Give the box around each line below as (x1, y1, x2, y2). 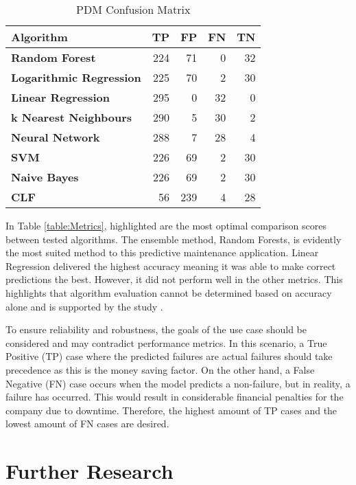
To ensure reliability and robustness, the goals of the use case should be (5, 322, 307, 337)
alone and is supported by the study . (5, 299, 163, 313)
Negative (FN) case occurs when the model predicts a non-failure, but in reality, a (5, 376, 351, 390)
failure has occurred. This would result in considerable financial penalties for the (5, 390, 344, 404)
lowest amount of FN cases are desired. (5, 416, 169, 431)
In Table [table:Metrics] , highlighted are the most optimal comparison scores (5, 218, 327, 232)
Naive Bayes (11, 169, 79, 185)
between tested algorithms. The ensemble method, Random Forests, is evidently (5, 232, 342, 246)
